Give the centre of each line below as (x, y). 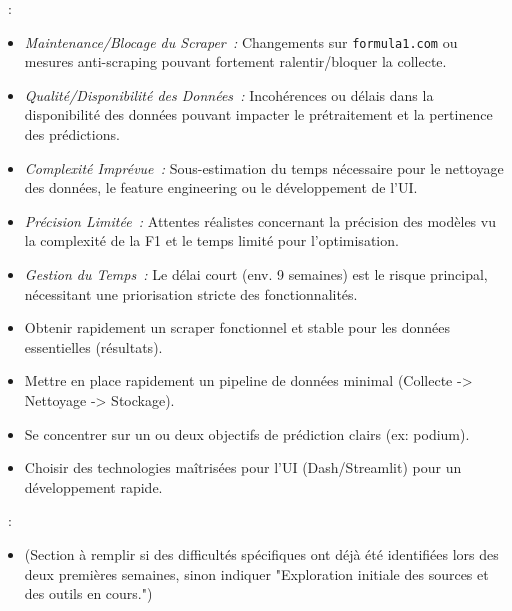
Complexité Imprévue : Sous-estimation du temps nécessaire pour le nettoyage (264, 167)
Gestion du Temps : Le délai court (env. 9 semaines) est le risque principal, (256, 274)
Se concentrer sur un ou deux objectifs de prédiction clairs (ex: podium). (247, 433)
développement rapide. (93, 486)
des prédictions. (72, 134)
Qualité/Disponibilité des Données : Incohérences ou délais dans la (229, 94)
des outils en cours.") (88, 593)
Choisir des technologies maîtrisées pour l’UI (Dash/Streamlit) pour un (243, 467)
